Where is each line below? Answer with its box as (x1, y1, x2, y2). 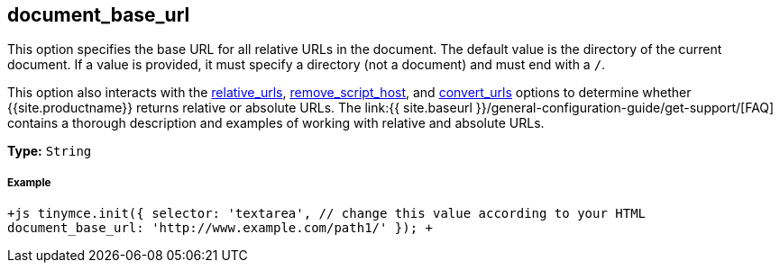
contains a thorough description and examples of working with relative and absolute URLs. (7, 115, 545, 131)
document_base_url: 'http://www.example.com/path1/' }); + (7, 220, 434, 236)
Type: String (7, 143, 92, 159)
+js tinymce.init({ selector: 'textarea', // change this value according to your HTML (7, 206, 647, 221)
